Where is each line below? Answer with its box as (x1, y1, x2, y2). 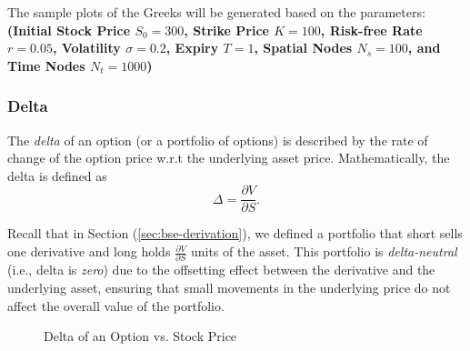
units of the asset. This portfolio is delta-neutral (190, 242, 457, 261)
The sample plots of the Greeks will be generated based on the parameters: (7, 3, 425, 21)
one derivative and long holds (7, 242, 171, 261)
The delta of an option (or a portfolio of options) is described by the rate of (7, 130, 428, 149)
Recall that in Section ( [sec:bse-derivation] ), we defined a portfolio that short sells (7, 224, 463, 243)
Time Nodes (7, 55, 85, 75)
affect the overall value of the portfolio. (7, 296, 225, 315)
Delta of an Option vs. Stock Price (44, 326, 237, 346)
